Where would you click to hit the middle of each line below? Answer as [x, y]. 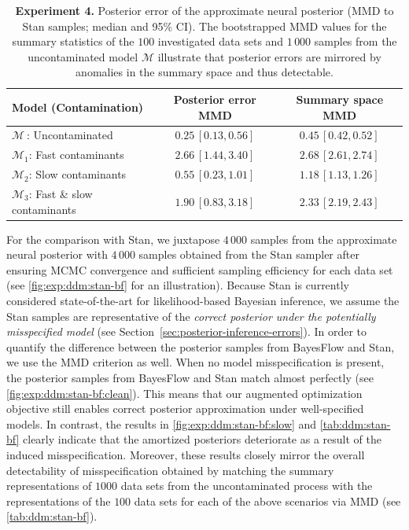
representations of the [59, 501]
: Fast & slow [61, 193]
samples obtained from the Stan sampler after [249, 254]
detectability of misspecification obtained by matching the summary [170, 470]
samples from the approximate [324, 239]
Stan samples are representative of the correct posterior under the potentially [191, 316]
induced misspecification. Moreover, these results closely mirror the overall [186, 454]
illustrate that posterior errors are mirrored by [269, 56]
